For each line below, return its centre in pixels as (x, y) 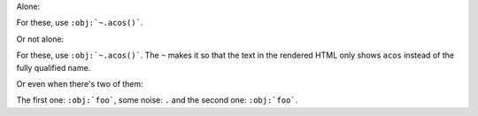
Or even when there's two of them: (80, 83)
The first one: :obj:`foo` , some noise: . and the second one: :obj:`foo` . (157, 100)
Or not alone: (40, 39)
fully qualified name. (54, 67)
